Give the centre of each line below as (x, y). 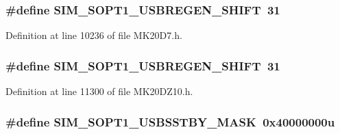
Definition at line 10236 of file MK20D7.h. (94, 35)
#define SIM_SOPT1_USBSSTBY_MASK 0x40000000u (170, 121)
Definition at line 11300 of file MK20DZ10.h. (99, 91)
